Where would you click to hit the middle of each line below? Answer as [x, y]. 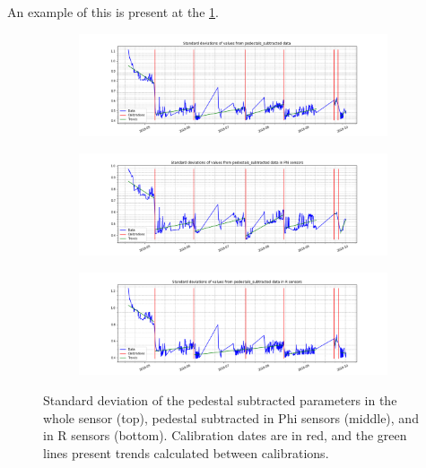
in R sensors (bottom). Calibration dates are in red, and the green [225, 435]
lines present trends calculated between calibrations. [186, 452]
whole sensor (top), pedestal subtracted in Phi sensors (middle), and [231, 417]
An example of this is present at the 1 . [113, 12]
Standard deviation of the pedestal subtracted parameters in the [220, 400]
